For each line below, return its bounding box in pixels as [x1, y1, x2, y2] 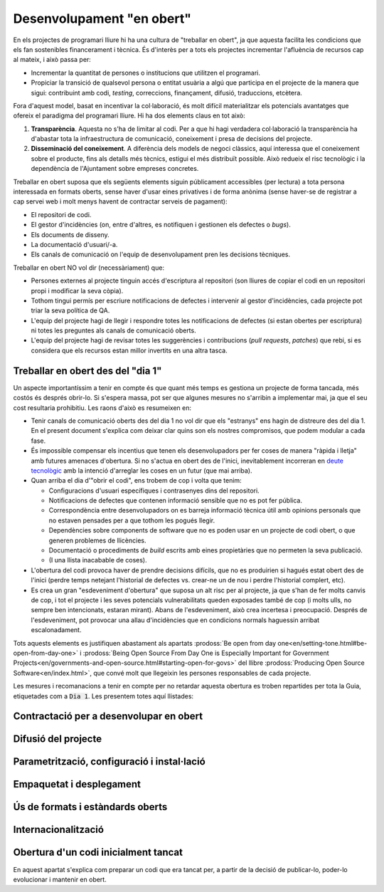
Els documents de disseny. [31, 230, 110, 238]
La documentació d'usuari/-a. [31, 240, 118, 248]
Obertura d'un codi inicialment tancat [13, 846, 183, 859]
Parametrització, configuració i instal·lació [13, 755, 206, 768]
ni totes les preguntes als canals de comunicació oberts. [31, 326, 196, 335]
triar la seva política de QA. [31, 306, 110, 315]
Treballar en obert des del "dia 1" [13, 364, 162, 377]
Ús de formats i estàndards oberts [13, 801, 168, 813]
